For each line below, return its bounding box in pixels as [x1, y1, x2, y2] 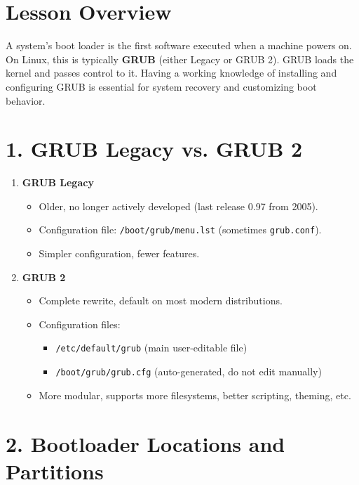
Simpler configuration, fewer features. [39, 246, 200, 261]
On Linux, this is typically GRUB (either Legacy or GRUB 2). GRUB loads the [6, 51, 354, 66]
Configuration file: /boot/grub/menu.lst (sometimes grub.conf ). [39, 222, 322, 237]
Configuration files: [39, 316, 121, 331]
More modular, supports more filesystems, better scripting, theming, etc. [39, 387, 351, 402]
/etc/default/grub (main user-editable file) [55, 340, 248, 355]
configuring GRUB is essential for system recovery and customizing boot [6, 79, 317, 93]
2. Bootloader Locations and [6, 429, 285, 458]
